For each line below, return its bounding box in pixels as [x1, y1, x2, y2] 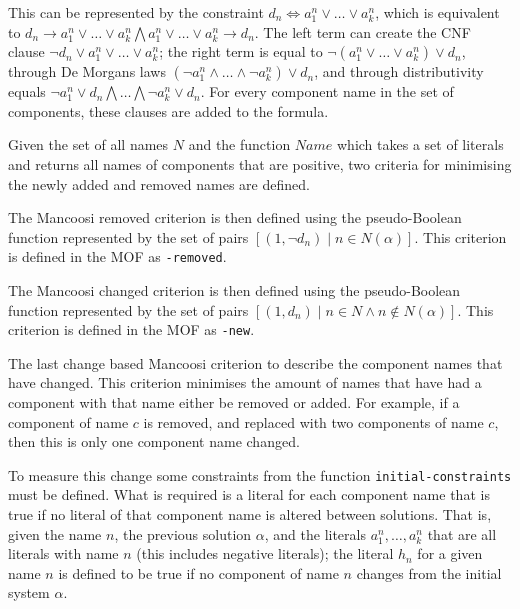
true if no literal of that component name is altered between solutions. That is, [8, 504, 492, 525]
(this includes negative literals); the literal [136, 543, 394, 564]
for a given [417, 543, 483, 564]
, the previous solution [114, 523, 252, 544]
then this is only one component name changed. [8, 431, 300, 452]
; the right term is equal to [159, 41, 323, 62]
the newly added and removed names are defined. [8, 173, 310, 194]
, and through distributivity [314, 61, 484, 82]
